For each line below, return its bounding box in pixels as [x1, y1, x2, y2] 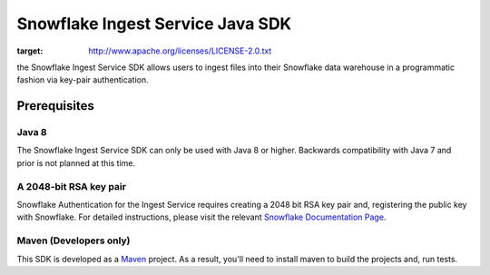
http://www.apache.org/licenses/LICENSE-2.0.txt [88, 45, 272, 56]
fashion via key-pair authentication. [16, 74, 149, 85]
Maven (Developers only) [16, 234, 131, 247]
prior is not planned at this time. [16, 157, 136, 168]
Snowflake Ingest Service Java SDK [16, 14, 292, 34]
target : [16, 45, 44, 56]
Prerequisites [16, 98, 94, 113]
